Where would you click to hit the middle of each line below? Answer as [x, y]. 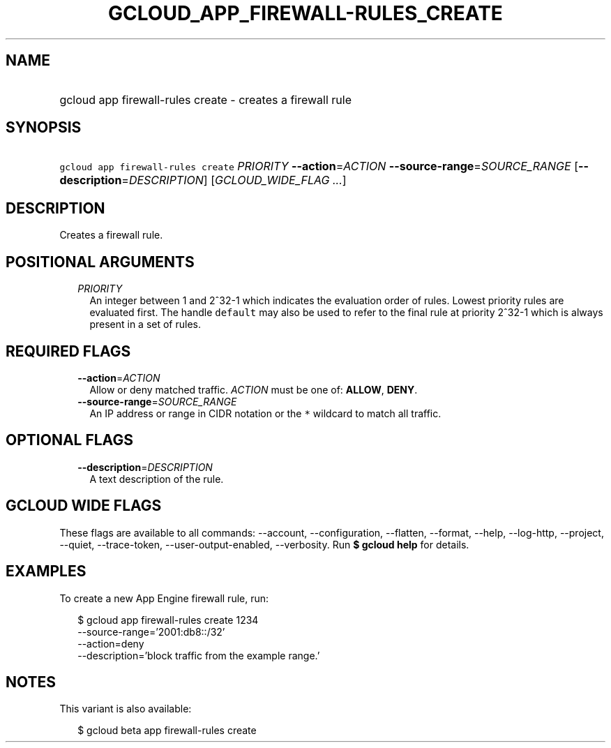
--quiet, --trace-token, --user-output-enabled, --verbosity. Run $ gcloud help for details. [264, 544]
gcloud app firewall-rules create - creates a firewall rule [206, 99]
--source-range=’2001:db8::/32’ [151, 631]
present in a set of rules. [145, 324]
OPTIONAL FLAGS [69, 440]
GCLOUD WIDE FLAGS [84, 506]
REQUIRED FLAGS [68, 351]
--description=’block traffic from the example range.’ [199, 655]
